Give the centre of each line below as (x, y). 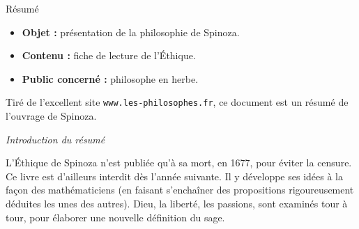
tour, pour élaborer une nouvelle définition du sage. (115, 217)
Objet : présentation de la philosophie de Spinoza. (131, 32)
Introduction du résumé (55, 139)
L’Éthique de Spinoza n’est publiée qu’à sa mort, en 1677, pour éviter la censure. (179, 163)
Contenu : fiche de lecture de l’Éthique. (109, 55)
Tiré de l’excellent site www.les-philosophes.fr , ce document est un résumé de (177, 102)
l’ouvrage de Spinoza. (51, 116)
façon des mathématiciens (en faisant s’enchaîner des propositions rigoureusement (180, 190)
